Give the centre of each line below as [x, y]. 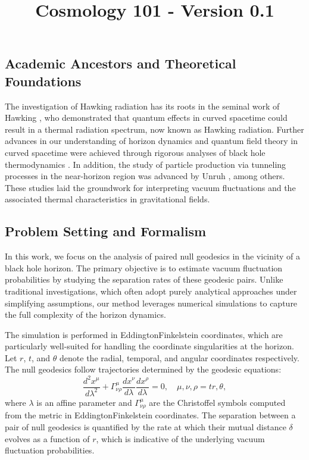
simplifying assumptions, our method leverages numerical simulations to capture [151, 303]
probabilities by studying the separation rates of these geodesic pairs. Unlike [144, 279]
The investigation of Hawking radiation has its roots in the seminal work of [142, 106]
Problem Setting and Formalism [106, 231]
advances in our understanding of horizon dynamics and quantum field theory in [152, 141]
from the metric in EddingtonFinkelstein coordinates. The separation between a [150, 415]
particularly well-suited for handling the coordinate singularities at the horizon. [149, 346]
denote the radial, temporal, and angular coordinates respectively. [180, 357]
